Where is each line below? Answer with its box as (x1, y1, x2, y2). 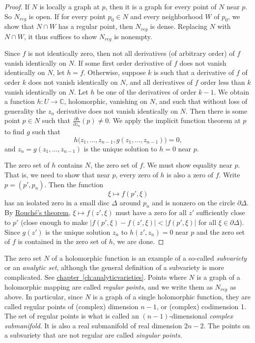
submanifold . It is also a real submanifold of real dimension (4, 320, 182, 330)
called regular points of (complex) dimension (4, 301, 139, 311)
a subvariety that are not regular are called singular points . (4, 330, 182, 340)
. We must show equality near (142, 160, 232, 170)
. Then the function (44, 179, 103, 189)
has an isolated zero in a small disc (4, 197, 110, 207)
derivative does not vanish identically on (57, 105, 178, 116)
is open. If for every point (28, 11, 106, 21)
